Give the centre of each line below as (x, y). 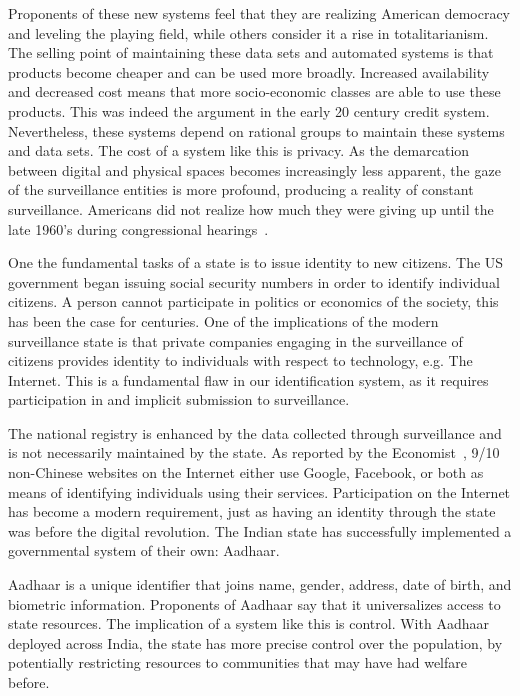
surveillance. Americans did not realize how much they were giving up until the (251, 208)
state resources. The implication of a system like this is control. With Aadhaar (248, 623)
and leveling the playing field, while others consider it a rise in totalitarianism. (248, 32)
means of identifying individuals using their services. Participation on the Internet (259, 491)
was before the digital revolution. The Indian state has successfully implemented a (260, 530)
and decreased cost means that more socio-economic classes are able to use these (254, 91)
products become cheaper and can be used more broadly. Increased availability (249, 71)
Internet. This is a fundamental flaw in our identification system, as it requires (248, 379)
